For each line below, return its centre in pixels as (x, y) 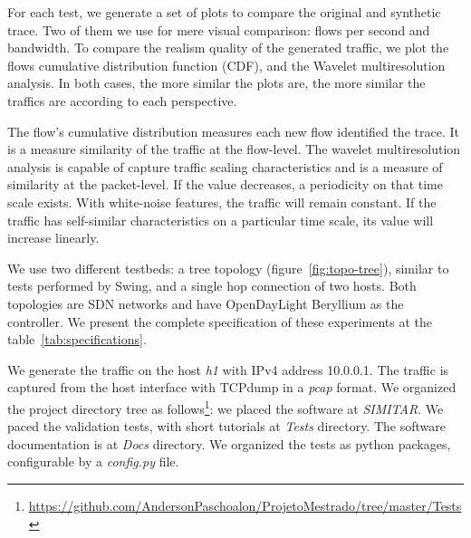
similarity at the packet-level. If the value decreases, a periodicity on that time (225, 184)
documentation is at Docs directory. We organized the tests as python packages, (229, 443)
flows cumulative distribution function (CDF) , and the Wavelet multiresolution (226, 65)
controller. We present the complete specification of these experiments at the (220, 321)
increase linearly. (53, 238)
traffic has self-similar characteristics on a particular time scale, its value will (221, 220)
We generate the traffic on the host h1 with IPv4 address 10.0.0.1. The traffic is (228, 369)
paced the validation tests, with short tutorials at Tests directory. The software (226, 426)
